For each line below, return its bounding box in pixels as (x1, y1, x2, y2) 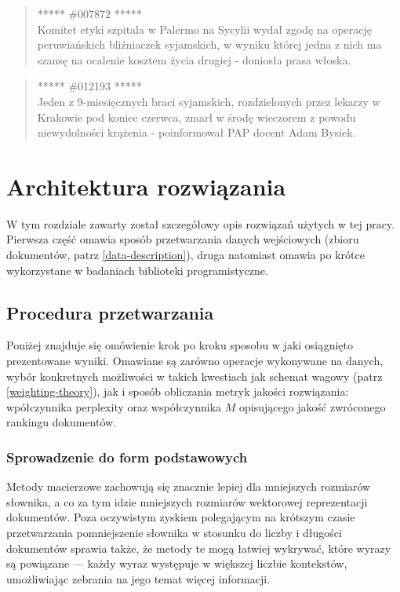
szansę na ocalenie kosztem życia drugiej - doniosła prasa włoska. (37, 51, 351, 68)
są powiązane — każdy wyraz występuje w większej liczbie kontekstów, (6, 555, 347, 572)
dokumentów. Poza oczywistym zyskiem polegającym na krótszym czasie (6, 509, 355, 525)
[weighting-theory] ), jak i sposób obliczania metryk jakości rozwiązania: (6, 383, 349, 400)
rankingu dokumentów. (6, 414, 117, 430)
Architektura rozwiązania (6, 170, 286, 202)
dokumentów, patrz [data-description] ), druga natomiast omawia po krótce (6, 247, 365, 263)
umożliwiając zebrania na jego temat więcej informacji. (6, 570, 271, 587)
